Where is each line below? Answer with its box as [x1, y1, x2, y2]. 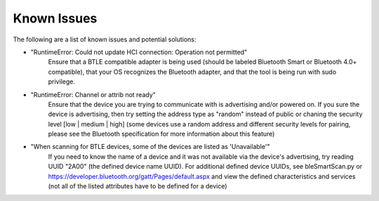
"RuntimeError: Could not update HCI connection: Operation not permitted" [30, 48, 248, 56]
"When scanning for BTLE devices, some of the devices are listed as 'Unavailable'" [30, 143, 270, 151]
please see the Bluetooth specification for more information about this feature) [48, 130, 275, 138]
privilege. [48, 77, 75, 86]
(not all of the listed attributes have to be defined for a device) [48, 182, 227, 190]
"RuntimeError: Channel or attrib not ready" [30, 90, 156, 98]
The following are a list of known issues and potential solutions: [13, 35, 197, 44]
